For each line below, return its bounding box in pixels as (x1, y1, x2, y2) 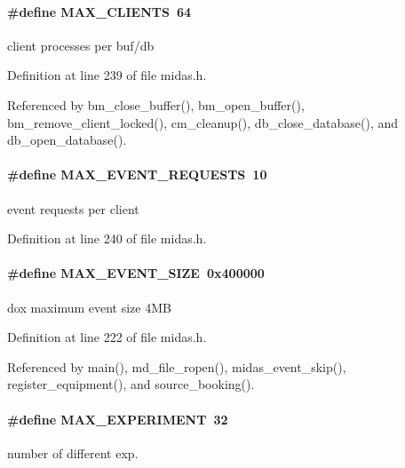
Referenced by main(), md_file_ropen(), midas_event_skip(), (7, 357, 346, 376)
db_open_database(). (7, 131, 127, 149)
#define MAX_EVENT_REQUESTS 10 (7, 165, 267, 184)
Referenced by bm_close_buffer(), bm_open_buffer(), (7, 95, 305, 114)
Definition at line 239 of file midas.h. (7, 66, 207, 84)
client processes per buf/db (7, 36, 155, 54)
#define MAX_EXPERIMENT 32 (7, 409, 228, 428)
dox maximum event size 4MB (7, 297, 171, 316)
